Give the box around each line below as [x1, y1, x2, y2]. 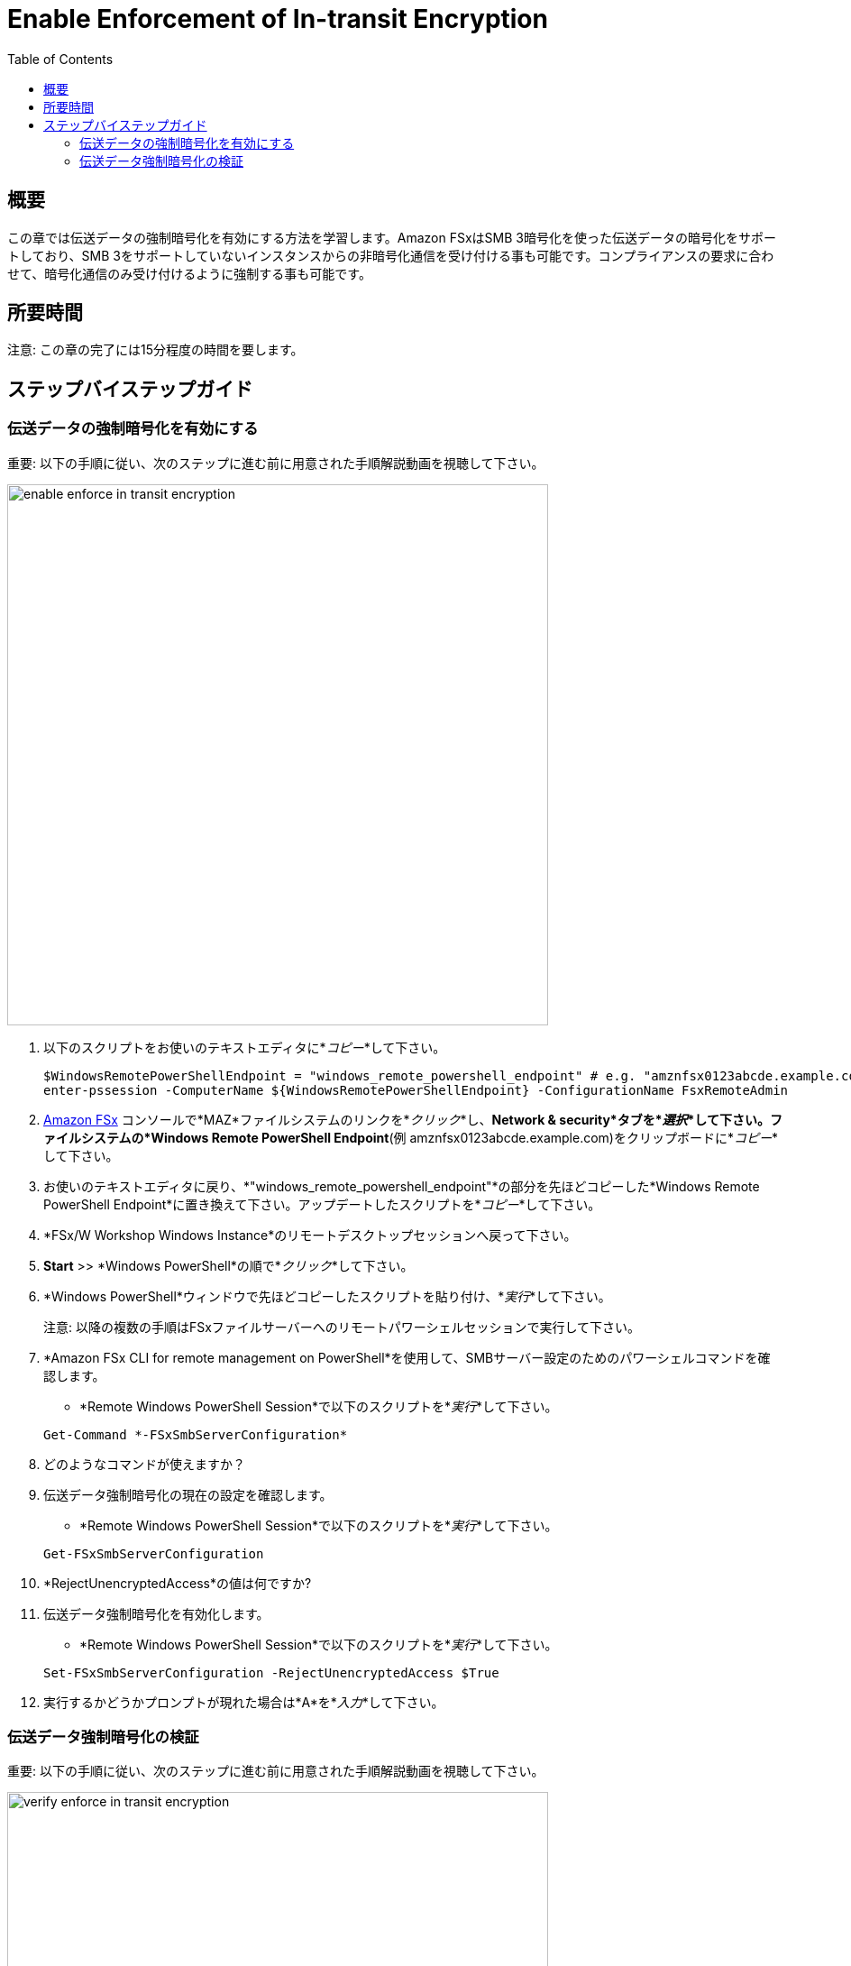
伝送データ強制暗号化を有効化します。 [43, 1605, 270, 1621]
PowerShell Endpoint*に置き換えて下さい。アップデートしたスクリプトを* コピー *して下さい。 [43, 1196, 601, 1212]
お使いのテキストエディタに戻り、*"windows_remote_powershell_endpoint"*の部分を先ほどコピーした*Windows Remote [43, 1178, 760, 1194]
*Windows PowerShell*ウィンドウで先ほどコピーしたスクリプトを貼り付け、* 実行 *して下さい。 [43, 1288, 611, 1304]
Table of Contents [7, 51, 114, 67]
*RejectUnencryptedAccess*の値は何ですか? [43, 1575, 312, 1591]
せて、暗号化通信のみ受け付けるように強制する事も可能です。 [7, 265, 371, 281]
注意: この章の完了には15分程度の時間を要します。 [7, 342, 304, 358]
